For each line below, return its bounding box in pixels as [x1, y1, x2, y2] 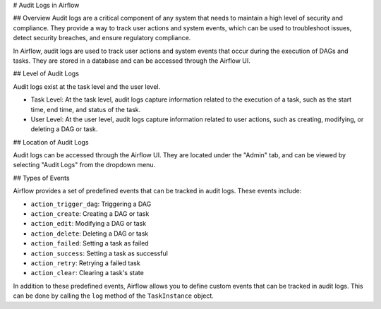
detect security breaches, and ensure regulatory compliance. [13, 34, 191, 42]
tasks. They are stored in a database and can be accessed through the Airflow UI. [13, 56, 250, 65]
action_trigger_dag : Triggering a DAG [30, 200, 152, 208]
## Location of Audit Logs [13, 138, 89, 146]
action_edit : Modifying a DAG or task [30, 219, 147, 228]
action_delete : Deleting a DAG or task [30, 229, 149, 238]
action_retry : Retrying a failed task [30, 258, 140, 267]
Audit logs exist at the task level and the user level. [13, 82, 161, 91]
